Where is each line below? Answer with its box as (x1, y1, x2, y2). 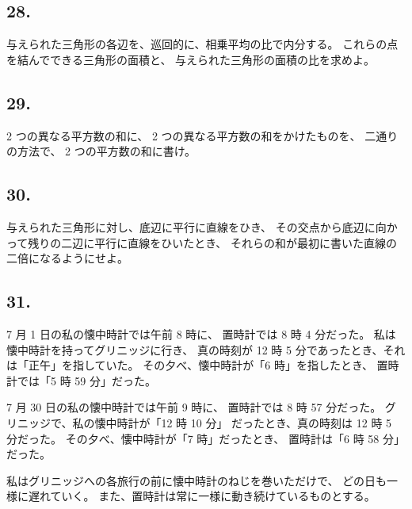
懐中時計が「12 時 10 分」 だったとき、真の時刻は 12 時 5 (94, 414, 392, 431)
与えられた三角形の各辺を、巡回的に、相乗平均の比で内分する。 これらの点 (6, 36, 399, 52)
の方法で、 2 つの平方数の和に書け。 (6, 143, 196, 159)
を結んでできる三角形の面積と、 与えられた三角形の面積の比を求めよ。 (6, 51, 376, 67)
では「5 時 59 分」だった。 (17, 372, 156, 388)
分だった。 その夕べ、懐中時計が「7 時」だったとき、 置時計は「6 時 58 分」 (6, 430, 405, 446)
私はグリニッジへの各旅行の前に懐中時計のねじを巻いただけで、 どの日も (6, 472, 387, 488)
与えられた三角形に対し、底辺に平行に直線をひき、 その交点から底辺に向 (6, 218, 387, 235)
